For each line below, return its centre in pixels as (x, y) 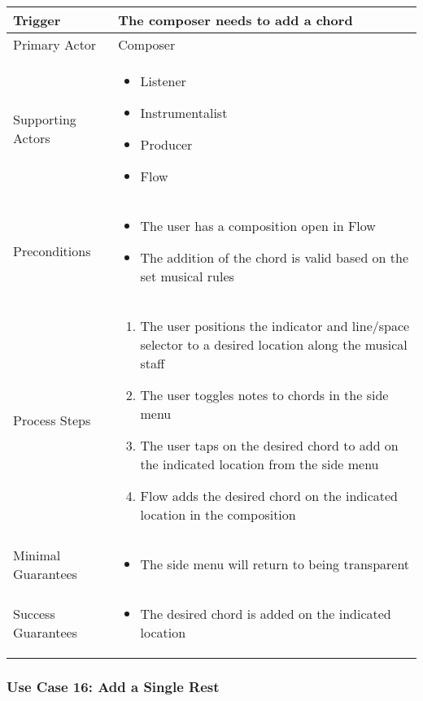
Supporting (45, 119)
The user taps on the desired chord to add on (269, 445)
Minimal (37, 555)
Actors (32, 138)
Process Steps (52, 420)
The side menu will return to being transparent (275, 564)
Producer (166, 144)
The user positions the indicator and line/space (275, 326)
